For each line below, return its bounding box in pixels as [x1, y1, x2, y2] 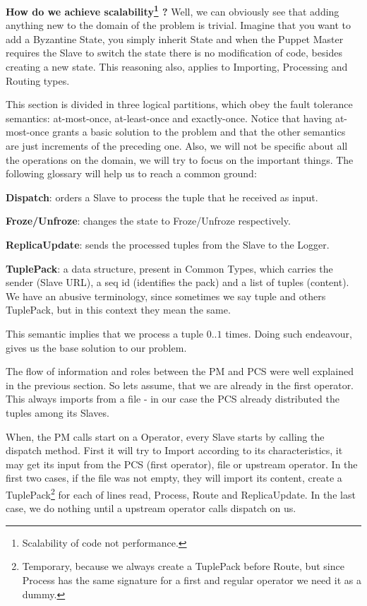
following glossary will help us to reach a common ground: [6, 166, 257, 181]
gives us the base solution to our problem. [6, 340, 187, 355]
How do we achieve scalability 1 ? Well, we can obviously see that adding [6, 2, 339, 18]
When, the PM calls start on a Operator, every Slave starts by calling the [6, 429, 325, 444]
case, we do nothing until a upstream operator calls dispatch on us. [6, 501, 296, 516]
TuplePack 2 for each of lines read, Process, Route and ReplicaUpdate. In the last [6, 485, 356, 501]
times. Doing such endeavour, [225, 326, 352, 340]
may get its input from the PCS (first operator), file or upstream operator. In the [6, 456, 358, 471]
